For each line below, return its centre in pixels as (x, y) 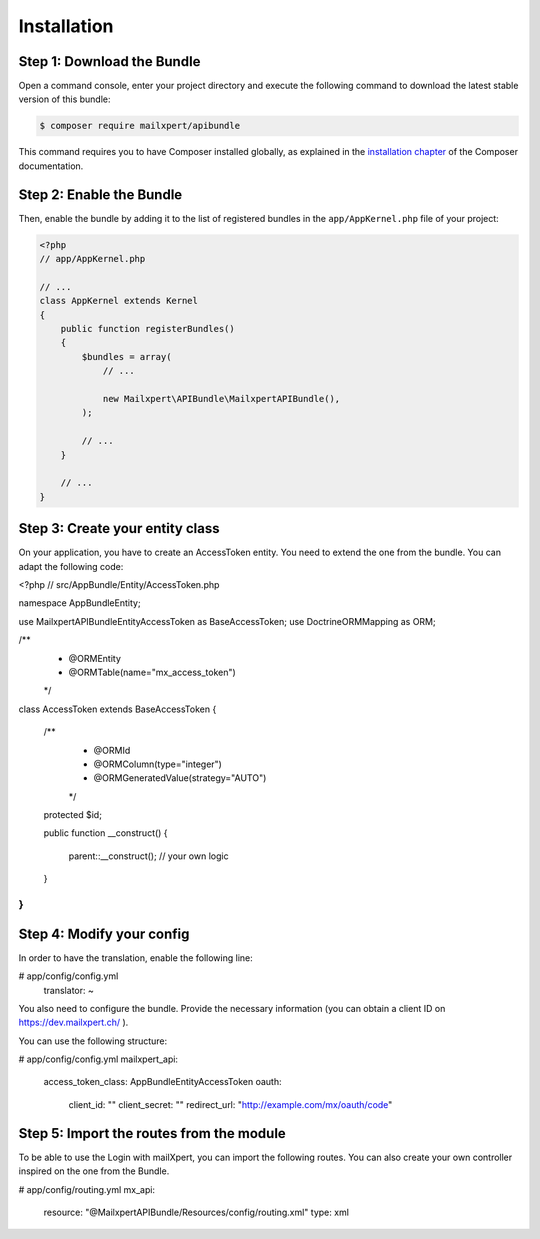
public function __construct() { (106, 833)
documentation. (51, 166)
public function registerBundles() (147, 329)
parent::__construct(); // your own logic (148, 856)
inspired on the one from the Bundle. (94, 1171)
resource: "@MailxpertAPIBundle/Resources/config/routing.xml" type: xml (196, 1212)
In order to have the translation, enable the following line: (136, 957)
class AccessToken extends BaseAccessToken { (117, 709)
